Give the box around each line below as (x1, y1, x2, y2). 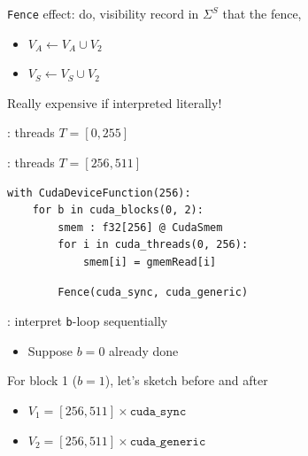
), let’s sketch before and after (104, 371, 268, 390)
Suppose (27, 341, 73, 359)
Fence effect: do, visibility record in (7, 4, 199, 22)
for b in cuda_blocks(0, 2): (32, 204, 204, 217)
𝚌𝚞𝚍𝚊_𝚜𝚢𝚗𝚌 (129, 406, 187, 419)
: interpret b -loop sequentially (7, 312, 168, 330)
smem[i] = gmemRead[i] (82, 256, 217, 268)
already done (109, 341, 179, 359)
